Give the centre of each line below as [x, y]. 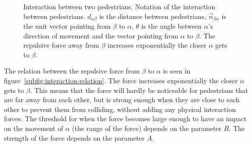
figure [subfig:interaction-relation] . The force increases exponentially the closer [121, 81]
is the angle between [171, 26]
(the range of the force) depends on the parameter [147, 128]
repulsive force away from [61, 45]
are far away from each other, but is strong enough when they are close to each [122, 100]
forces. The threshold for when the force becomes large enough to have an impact [125, 119]
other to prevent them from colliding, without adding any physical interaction [120, 109]
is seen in [177, 71]
